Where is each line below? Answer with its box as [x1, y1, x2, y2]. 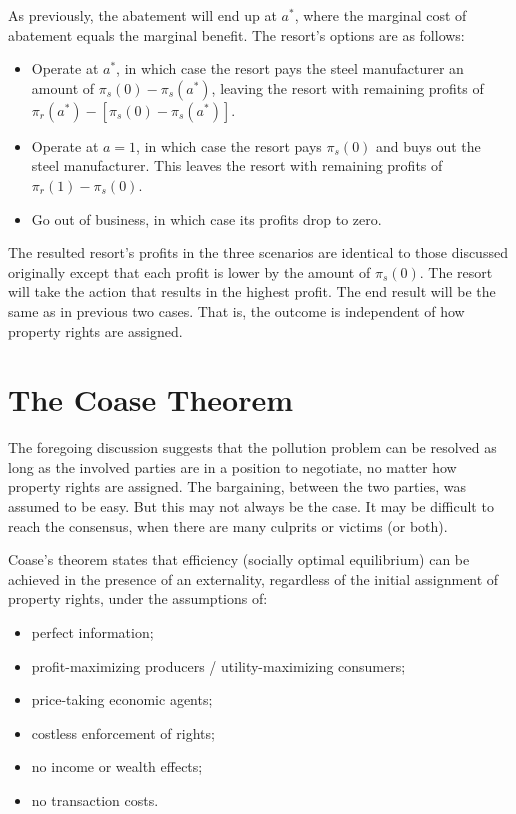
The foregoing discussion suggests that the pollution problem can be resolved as [8, 437, 497, 458]
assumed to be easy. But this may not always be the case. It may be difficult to [8, 496, 494, 517]
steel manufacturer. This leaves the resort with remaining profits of [31, 155, 443, 176]
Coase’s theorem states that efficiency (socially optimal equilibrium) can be [8, 549, 470, 570]
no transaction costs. [31, 789, 159, 810]
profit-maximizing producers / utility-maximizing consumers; [31, 655, 406, 676]
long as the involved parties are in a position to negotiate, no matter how [8, 456, 457, 477]
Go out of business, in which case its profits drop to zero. [31, 208, 382, 229]
